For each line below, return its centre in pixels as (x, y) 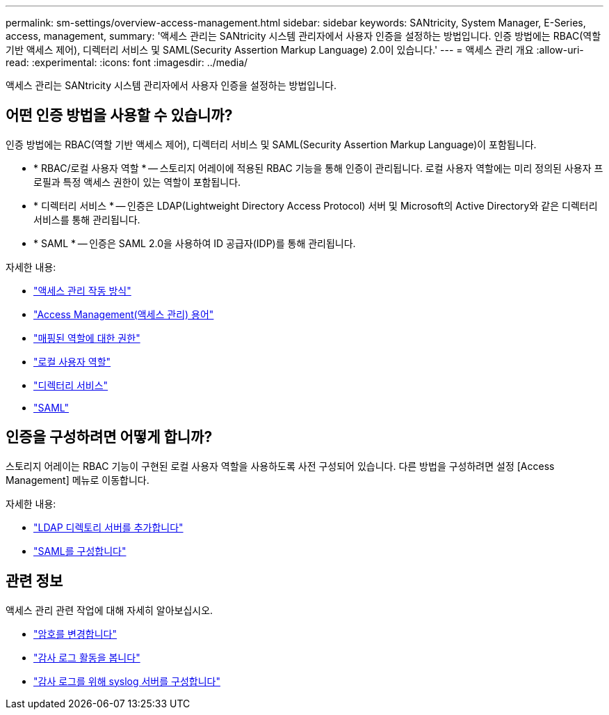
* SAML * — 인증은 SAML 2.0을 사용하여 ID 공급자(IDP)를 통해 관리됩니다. (195, 243)
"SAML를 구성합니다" (80, 551)
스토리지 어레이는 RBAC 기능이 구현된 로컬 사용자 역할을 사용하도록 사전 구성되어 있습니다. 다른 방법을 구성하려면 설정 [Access (280, 466)
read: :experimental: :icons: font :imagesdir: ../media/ (127, 62)
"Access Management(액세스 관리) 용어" (124, 314)
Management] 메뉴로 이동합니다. (78, 480)
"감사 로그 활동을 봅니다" (87, 657)
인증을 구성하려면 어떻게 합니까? (109, 437)
